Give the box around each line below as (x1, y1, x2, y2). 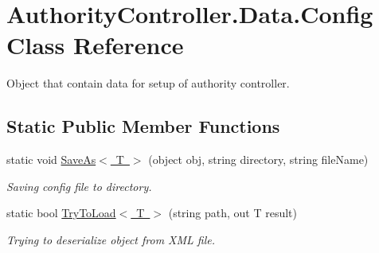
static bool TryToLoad (6, 204, 116, 221)
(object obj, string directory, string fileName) (148, 151, 369, 168)
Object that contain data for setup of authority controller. (6, 75, 290, 91)
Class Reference (6, 29, 184, 61)
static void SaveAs (6, 151, 96, 168)
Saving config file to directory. (6, 177, 152, 194)
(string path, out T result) (168, 204, 297, 221)
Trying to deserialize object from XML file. (6, 231, 216, 247)
